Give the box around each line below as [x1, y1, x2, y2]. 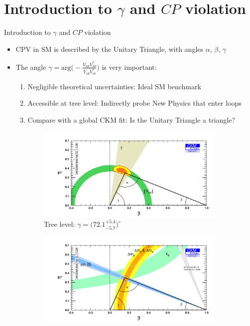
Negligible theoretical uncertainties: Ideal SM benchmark [27, 81, 201, 91]
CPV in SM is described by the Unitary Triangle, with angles [15, 43, 204, 54]
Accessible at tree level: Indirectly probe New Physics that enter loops [27, 98, 242, 108]
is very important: [102, 61, 157, 72]
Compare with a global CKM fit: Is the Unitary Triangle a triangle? [27, 115, 235, 125]
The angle [15, 61, 46, 72]
